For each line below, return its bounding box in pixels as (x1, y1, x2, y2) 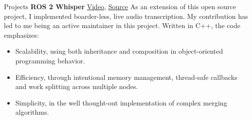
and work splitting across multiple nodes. (15, 81, 138, 91)
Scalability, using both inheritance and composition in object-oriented (15, 46, 223, 56)
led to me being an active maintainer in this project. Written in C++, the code (4, 20, 240, 30)
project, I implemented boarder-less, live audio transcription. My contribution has (4, 11, 248, 21)
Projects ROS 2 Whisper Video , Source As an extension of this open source (4, 1, 236, 11)
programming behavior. (15, 55, 85, 65)
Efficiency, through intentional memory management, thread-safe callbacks (15, 72, 237, 82)
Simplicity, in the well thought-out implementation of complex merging (15, 97, 227, 107)
